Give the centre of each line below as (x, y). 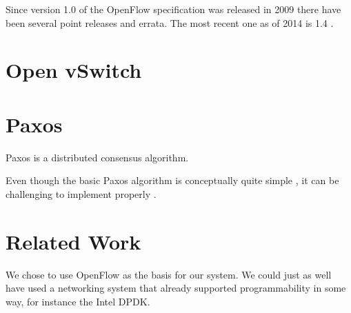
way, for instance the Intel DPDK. (78, 301)
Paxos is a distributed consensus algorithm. (97, 157)
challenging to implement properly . (81, 193)
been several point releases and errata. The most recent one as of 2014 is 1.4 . (170, 22)
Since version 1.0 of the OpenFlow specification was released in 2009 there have (173, 9)
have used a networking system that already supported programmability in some (176, 288)
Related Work (73, 241)
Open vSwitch (74, 70)
